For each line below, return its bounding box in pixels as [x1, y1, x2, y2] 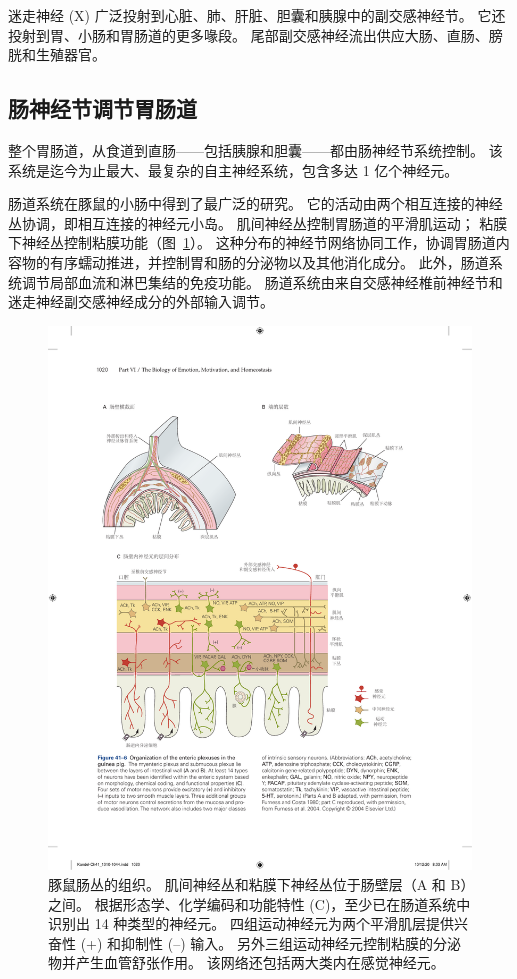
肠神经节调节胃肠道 [8, 93, 197, 124]
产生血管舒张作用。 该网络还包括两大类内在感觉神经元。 [75, 952, 445, 973]
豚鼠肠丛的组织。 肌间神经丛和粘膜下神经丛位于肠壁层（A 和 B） [48, 874, 468, 895]
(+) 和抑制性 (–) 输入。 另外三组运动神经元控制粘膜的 [80, 932, 433, 953]
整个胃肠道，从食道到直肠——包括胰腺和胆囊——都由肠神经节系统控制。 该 [8, 139, 503, 160]
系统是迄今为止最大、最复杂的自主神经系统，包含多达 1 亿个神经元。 [8, 159, 459, 180]
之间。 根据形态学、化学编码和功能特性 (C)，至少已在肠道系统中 [48, 893, 471, 914]
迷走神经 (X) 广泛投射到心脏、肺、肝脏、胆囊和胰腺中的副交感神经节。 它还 [8, 5, 506, 25]
